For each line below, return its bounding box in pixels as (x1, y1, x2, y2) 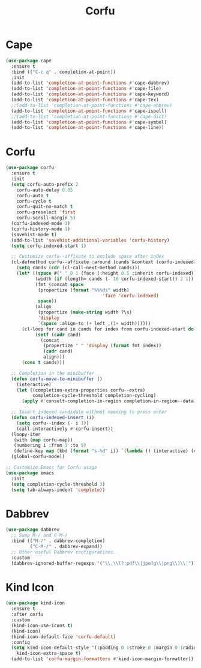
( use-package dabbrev (5, 526, 60, 533)
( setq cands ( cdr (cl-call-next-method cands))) (16, 265, 140, 271)
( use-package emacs (5, 470, 55, 476)
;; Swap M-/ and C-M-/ (11, 532, 68, 538)
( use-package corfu (5, 165, 55, 171)
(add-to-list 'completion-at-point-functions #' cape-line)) (11, 125, 164, 131)
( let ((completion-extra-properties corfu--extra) (16, 387, 146, 393)
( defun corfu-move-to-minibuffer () (11, 376, 103, 382)
